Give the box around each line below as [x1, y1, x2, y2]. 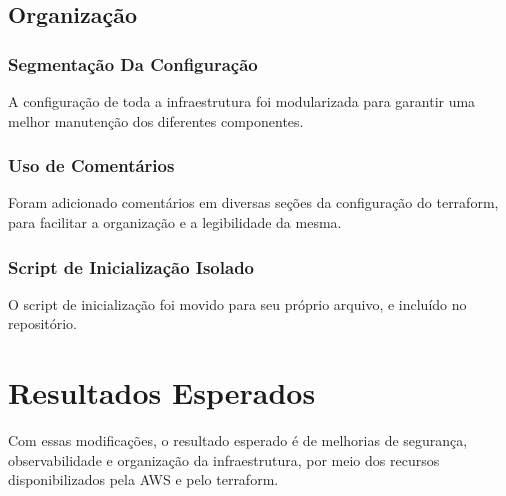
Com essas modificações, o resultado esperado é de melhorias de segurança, [8, 430, 468, 451]
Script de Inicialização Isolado [8, 254, 254, 279]
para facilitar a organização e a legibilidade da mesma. [8, 212, 342, 232]
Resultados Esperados [8, 372, 316, 413]
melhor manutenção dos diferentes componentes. [8, 110, 304, 131]
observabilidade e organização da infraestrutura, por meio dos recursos [8, 449, 440, 470]
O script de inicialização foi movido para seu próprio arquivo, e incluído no [8, 293, 467, 314]
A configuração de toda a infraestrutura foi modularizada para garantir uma [8, 91, 476, 111]
